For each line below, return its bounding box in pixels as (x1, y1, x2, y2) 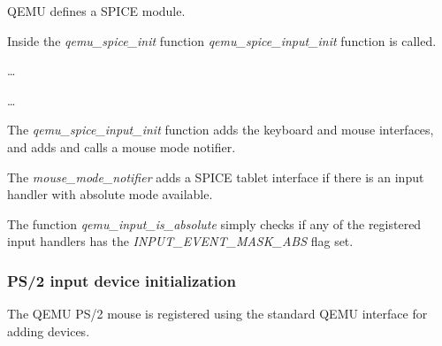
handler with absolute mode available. (7, 185, 213, 204)
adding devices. (7, 321, 90, 340)
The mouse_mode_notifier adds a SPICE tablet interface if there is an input (7, 167, 424, 186)
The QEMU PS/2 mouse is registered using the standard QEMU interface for (7, 304, 428, 323)
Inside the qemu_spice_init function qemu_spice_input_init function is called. (7, 31, 437, 50)
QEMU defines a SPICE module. (7, 2, 186, 19)
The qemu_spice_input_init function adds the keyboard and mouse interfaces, (7, 120, 434, 139)
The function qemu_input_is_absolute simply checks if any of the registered (7, 214, 422, 233)
